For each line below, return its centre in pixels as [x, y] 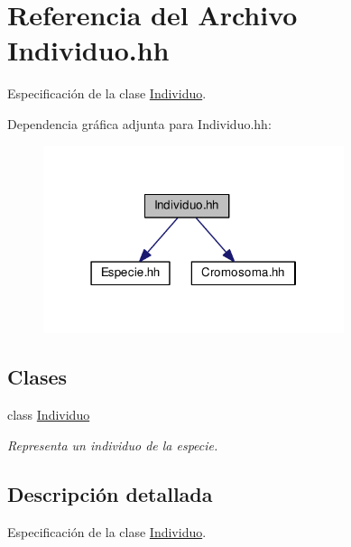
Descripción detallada [110, 493]
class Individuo [49, 415]
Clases [37, 377]
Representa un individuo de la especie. [113, 445]
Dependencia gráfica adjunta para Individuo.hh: [139, 123]
